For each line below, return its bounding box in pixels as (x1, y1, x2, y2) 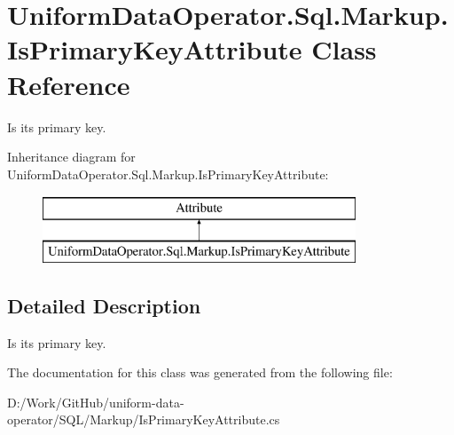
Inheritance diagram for (7, 147, 136, 166)
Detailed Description (7, 291, 201, 319)
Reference (7, 66, 130, 102)
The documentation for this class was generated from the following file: (7, 363, 393, 382)
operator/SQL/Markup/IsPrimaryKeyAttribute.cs (7, 410, 280, 429)
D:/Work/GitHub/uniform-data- (7, 392, 184, 411)
